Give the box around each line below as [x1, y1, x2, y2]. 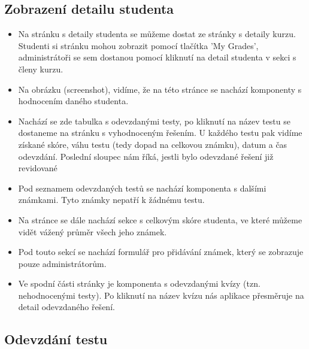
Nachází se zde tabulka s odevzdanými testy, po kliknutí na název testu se [18, 114, 290, 127]
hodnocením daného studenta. [18, 95, 129, 107]
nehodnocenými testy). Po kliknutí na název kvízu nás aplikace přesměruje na [18, 289, 304, 301]
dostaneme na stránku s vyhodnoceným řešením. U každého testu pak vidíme [18, 126, 302, 139]
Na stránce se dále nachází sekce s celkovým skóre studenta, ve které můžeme [18, 213, 302, 226]
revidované [18, 162, 57, 174]
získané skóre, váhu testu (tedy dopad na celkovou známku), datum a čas [18, 138, 287, 150]
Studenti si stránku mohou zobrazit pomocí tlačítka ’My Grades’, [18, 39, 259, 51]
